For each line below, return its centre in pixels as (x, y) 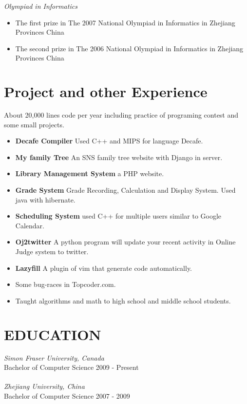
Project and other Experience (106, 91)
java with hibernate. (45, 199)
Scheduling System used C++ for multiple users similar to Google (118, 216)
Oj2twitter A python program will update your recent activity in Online (125, 242)
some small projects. (34, 124)
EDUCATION (53, 334)
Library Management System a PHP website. (90, 173)
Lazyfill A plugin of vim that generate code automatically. (104, 268)
